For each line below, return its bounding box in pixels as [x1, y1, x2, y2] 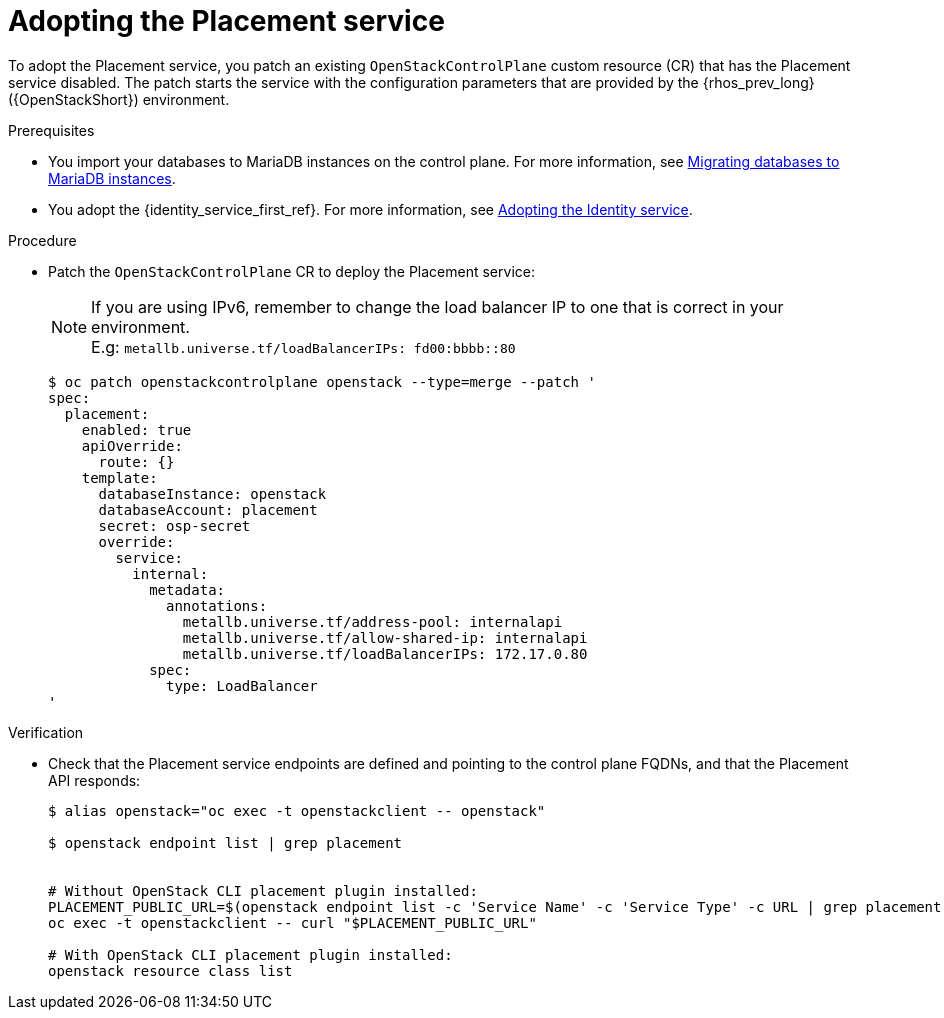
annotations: [166, 597, 268, 614]
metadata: [149, 581, 226, 598]
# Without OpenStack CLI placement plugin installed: [48, 882, 478, 899]
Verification [8, 723, 84, 741]
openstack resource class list [48, 962, 293, 979]
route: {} [98, 453, 175, 470]
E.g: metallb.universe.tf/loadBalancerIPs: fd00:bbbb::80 [91, 336, 516, 357]
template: [81, 469, 158, 486]
